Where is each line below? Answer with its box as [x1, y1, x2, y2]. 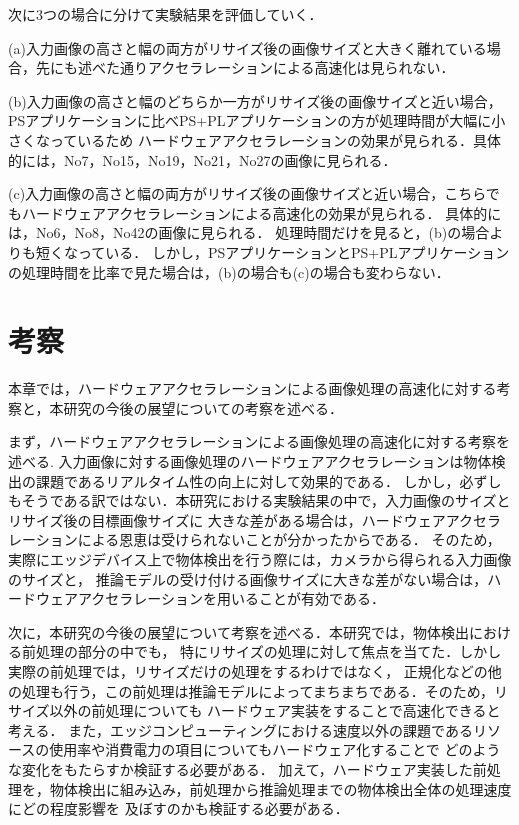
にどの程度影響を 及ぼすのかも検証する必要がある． [8, 798, 349, 819]
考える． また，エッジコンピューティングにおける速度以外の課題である [8, 719, 473, 740]
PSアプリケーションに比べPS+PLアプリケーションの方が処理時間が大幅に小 [8, 110, 506, 131]
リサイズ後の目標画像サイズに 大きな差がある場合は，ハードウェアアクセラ [8, 509, 502, 530]
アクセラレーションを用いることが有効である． [77, 588, 385, 609]
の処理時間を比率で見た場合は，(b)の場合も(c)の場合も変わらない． [8, 261, 450, 282]
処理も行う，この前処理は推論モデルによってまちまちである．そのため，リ [21, 680, 508, 701]
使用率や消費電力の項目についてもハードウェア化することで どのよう [49, 739, 501, 760]
